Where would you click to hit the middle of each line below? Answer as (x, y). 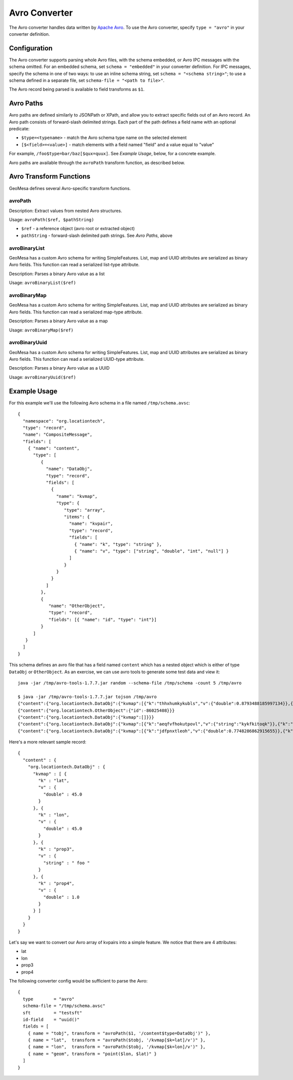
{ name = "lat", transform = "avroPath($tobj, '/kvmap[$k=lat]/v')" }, (117, 1040)
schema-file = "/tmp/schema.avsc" (64, 1006)
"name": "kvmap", (77, 496)
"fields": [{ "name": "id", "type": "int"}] (103, 620)
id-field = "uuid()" (51, 1019)
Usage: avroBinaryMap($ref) (41, 330)
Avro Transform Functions (50, 176)
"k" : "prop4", (56, 883)
